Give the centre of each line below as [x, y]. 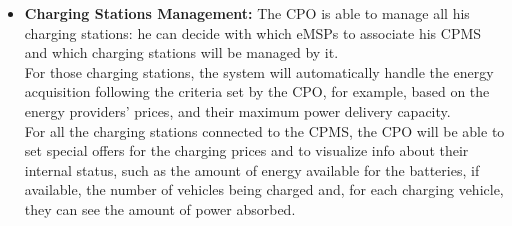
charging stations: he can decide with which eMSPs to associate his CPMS [253, 32]
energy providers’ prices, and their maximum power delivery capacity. [237, 110]
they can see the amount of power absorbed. [160, 208]
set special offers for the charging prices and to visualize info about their [246, 150]
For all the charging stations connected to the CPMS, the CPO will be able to [264, 130]
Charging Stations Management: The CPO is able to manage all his [247, 13]
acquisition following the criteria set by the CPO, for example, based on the [257, 91]
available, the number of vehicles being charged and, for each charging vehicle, [264, 189]
